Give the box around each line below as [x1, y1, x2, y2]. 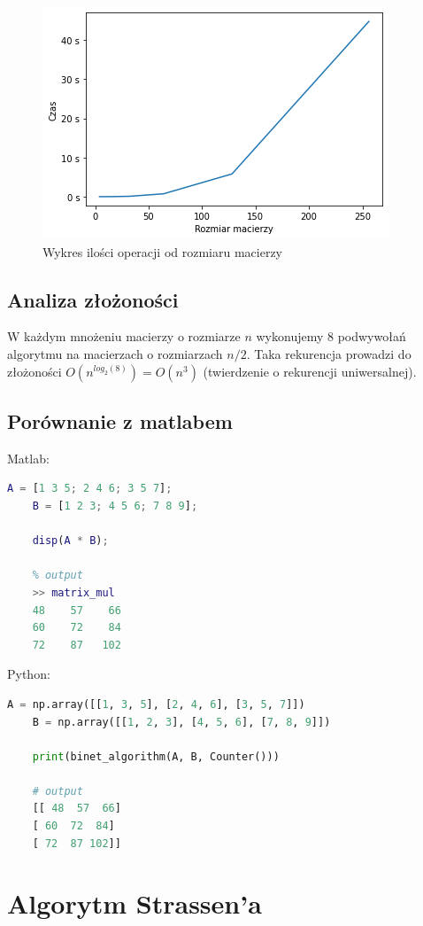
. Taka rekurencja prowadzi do [246, 344, 411, 362]
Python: [7, 665, 50, 683]
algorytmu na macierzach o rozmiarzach [7, 344, 223, 362]
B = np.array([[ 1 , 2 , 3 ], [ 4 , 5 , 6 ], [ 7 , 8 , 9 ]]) [32, 715, 331, 728]
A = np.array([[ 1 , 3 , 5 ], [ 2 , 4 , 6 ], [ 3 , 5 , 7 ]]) [7, 697, 305, 711]
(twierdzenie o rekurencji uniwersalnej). [203, 362, 417, 380]
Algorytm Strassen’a [7, 885, 262, 922]
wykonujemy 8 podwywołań [256, 327, 406, 346]
